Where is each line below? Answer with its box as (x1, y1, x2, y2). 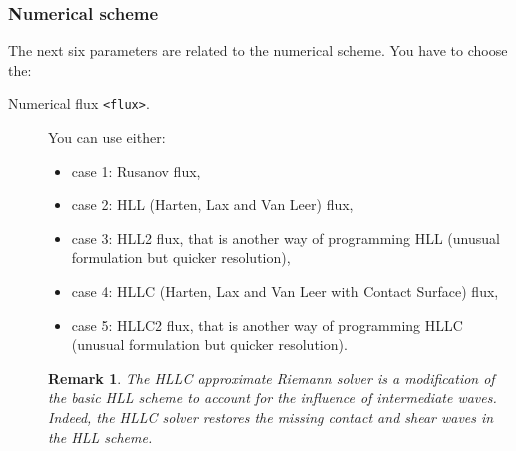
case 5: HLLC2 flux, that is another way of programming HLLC (71, 314, 463, 335)
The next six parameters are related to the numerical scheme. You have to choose (8, 40, 508, 61)
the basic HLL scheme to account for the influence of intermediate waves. (48, 387, 497, 408)
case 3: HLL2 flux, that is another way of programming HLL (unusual (71, 227, 500, 248)
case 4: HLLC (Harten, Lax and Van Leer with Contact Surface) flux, (71, 281, 499, 302)
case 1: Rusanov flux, (71, 160, 201, 181)
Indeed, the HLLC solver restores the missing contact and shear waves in (48, 407, 494, 427)
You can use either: (48, 127, 166, 148)
